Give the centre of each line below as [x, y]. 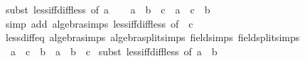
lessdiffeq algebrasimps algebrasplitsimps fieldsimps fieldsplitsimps [152, 37]
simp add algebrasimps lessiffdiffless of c [99, 23]
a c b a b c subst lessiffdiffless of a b [114, 51]
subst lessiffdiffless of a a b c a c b [108, 9]
